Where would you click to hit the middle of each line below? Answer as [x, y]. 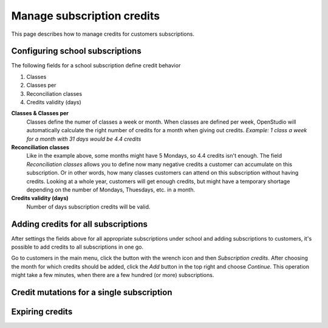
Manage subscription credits [86, 16]
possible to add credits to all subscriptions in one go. [77, 247]
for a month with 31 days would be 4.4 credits [84, 139]
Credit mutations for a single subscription [92, 292]
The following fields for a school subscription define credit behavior [96, 65]
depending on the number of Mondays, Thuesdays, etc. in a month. [111, 189]
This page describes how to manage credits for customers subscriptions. [103, 34]
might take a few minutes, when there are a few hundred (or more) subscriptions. [113, 275]
